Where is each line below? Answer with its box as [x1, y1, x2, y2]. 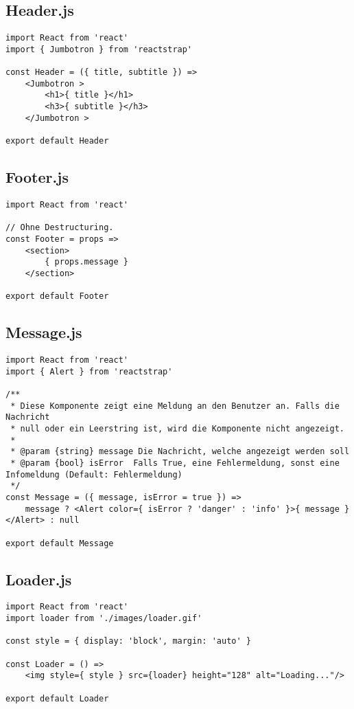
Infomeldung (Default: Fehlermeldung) [5, 469, 182, 480]
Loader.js [5, 568, 72, 589]
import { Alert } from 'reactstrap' [5, 366, 173, 376]
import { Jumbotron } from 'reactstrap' [5, 44, 193, 54]
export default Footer [5, 291, 109, 302]
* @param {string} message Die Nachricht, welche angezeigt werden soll [10, 447, 350, 457]
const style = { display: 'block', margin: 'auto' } [5, 636, 251, 646]
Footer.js [5, 166, 69, 188]
